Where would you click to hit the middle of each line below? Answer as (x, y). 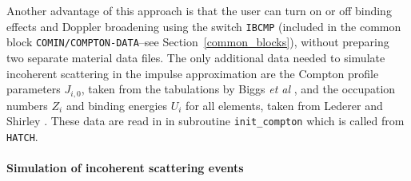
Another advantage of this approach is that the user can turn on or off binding (199, 10)
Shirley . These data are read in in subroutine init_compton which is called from (205, 121)
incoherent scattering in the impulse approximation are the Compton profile (193, 73)
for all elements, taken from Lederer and (284, 105)
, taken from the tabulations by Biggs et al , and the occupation (238, 89)
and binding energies (117, 105)
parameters (34, 89)
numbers (27, 105)
